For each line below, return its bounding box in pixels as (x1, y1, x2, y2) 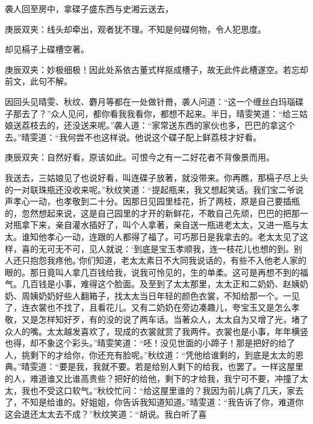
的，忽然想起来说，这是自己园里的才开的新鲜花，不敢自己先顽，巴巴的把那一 (5, 206, 308, 219)
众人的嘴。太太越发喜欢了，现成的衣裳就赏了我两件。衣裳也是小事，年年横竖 (5, 324, 308, 337)
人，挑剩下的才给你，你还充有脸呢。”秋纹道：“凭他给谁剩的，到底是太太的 (5, 348, 296, 361)
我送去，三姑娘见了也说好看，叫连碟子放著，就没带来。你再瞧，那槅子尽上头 (5, 171, 308, 183)
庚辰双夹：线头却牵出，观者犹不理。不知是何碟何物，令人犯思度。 (5, 22, 266, 35)
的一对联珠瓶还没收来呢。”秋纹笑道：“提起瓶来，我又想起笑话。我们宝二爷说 (5, 183, 304, 195)
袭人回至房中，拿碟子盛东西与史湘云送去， (5, 2, 173, 14)
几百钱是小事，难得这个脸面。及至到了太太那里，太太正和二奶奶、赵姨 (21, 277, 300, 290)
